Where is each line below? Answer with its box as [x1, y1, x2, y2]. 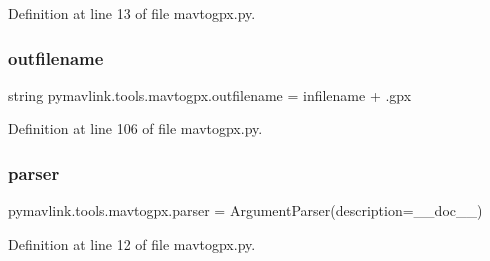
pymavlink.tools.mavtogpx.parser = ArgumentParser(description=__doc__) [8, 200, 483, 221]
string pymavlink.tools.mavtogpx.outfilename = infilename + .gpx [8, 84, 412, 105]
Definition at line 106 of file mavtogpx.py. [8, 118, 263, 139]
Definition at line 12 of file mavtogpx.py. [8, 233, 256, 254]
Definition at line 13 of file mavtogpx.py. [8, 3, 256, 23]
